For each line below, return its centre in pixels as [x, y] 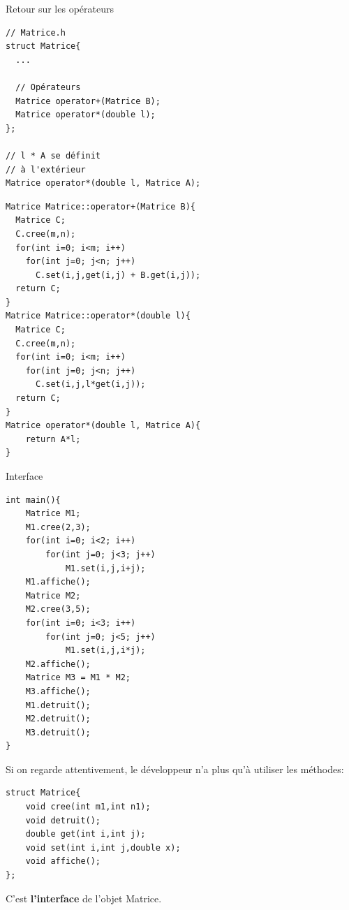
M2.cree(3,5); [58, 609]
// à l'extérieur [46, 169]
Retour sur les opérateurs [60, 8]
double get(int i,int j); [86, 834]
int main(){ [33, 500]
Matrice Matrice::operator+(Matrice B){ [101, 206]
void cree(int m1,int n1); [88, 807]
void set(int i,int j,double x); [103, 847]
